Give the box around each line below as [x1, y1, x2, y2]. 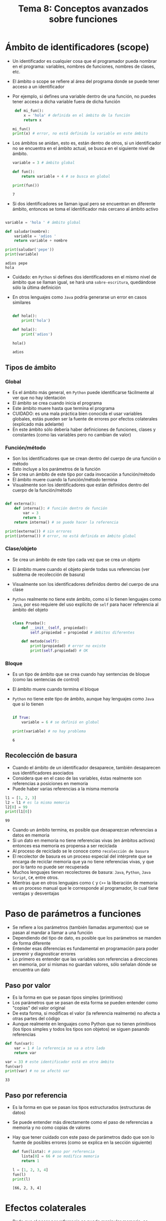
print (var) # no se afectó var [5, 1069, 70, 1074]
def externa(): [5, 501, 37, 506]
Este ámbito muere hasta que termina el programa [12, 406, 115, 411]
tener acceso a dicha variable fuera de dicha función [12, 98, 120, 105]
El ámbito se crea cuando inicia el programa [12, 400, 102, 406]
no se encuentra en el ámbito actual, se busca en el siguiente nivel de [12, 145, 155, 151]
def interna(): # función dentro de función [14, 506, 108, 511]
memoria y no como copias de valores [12, 1124, 91, 1131]
